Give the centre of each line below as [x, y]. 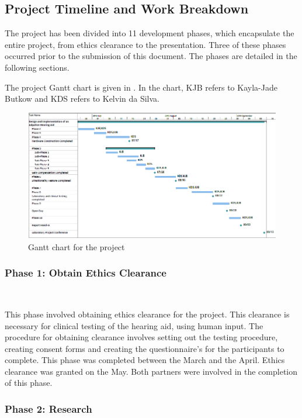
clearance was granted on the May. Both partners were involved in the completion [151, 371]
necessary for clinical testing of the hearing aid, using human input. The [134, 325]
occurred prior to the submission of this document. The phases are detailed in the [151, 56]
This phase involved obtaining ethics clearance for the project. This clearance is [147, 314]
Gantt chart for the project [77, 246]
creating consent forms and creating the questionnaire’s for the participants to [145, 348]
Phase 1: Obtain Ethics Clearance [86, 273]
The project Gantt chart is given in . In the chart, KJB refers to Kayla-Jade [141, 87]
